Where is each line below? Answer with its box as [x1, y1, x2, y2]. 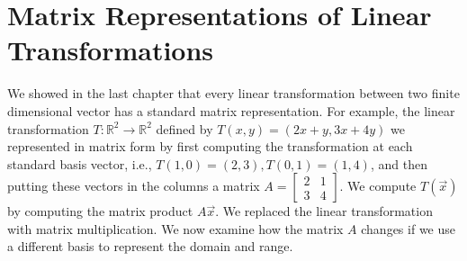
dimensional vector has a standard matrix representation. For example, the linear [7, 101, 455, 120]
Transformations [7, 31, 214, 68]
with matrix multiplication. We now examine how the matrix [7, 219, 344, 238]
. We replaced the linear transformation [215, 202, 433, 220]
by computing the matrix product [7, 202, 193, 220]
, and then [370, 154, 427, 173]
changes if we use [361, 219, 455, 238]
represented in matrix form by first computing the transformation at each [7, 137, 413, 156]
